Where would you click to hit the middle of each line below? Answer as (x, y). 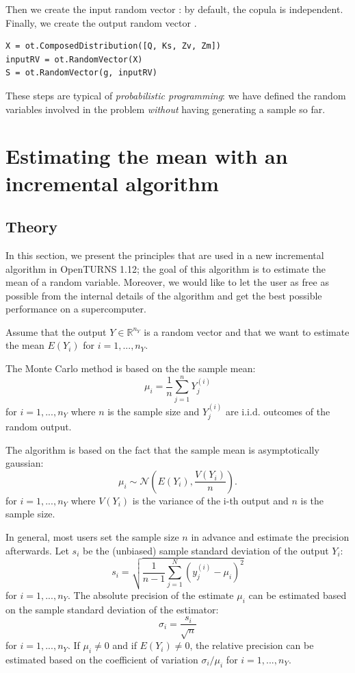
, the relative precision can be (252, 645)
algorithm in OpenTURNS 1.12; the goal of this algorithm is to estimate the (166, 268)
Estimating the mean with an (147, 156)
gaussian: (25, 463)
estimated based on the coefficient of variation (102, 659)
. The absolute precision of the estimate (151, 595)
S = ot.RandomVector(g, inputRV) (81, 73)
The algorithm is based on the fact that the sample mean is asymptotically (162, 449)
